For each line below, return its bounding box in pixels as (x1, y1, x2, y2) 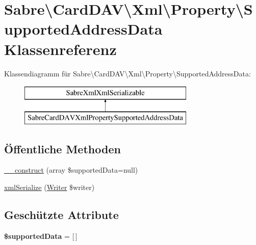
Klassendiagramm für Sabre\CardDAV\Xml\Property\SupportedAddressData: (4, 68, 251, 78)
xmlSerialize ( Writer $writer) (4, 182, 95, 193)
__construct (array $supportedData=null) (4, 165, 138, 175)
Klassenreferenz (4, 38, 117, 59)
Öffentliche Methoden (4, 141, 121, 156)
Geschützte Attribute (4, 207, 119, 223)
